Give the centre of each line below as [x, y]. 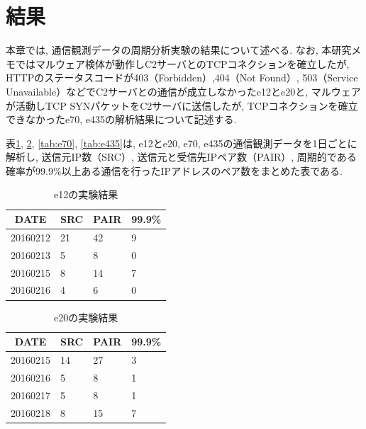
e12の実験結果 [86, 194]
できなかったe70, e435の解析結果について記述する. [121, 119]
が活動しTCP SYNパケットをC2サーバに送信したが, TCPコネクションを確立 [182, 105]
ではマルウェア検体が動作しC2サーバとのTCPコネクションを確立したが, [182, 63]
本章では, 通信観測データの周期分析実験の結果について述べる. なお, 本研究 [179, 50]
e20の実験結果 [86, 317]
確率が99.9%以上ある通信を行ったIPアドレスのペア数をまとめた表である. [174, 170]
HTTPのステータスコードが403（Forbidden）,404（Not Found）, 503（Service [182, 78]
